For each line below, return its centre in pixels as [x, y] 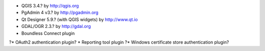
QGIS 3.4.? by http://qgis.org [50, 6]
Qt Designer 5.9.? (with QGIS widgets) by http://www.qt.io [79, 19]
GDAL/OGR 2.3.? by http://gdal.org [56, 26]
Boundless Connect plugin [48, 33]
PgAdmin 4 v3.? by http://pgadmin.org [60, 13]
